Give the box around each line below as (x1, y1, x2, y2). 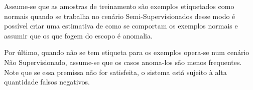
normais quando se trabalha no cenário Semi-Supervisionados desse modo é (4, 10, 235, 21)
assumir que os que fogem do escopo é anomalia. (4, 30, 153, 40)
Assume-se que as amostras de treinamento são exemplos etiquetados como (4, 1, 234, 11)
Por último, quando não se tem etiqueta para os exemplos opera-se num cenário (4, 47, 249, 57)
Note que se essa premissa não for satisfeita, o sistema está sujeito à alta (4, 66, 227, 77)
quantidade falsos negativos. (4, 76, 90, 87)
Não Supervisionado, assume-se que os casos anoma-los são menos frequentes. (4, 56, 242, 67)
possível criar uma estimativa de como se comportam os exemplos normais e (4, 20, 238, 31)
